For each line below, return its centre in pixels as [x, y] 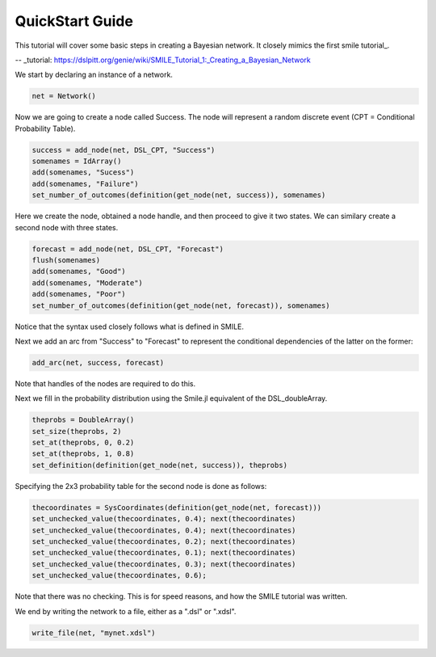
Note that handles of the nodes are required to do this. [105, 383]
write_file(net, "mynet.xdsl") [94, 633]
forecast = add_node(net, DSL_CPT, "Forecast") [128, 249]
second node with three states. [67, 227]
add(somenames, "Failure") [85, 183]
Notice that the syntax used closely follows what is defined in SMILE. [130, 326]
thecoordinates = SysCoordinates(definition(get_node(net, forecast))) [177, 507]
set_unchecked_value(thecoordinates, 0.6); [119, 575]
